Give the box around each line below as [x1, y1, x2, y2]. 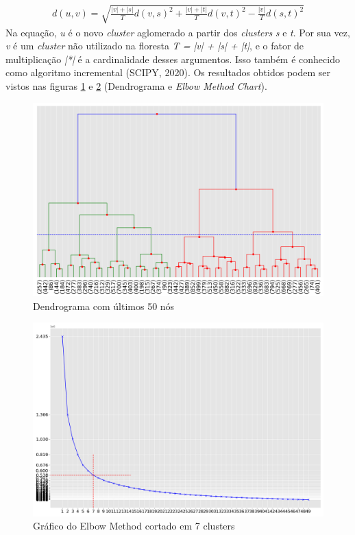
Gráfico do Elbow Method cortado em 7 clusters [33, 519, 235, 533]
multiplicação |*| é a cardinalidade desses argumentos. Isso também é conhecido [5, 51, 340, 66]
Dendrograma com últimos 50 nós [33, 298, 175, 313]
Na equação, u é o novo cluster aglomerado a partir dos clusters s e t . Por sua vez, [5, 25, 350, 39]
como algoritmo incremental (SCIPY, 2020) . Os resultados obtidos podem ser [5, 65, 330, 80]
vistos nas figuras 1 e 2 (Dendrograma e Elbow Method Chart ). [5, 78, 267, 93]
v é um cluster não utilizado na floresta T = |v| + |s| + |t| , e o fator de [5, 38, 304, 53]
